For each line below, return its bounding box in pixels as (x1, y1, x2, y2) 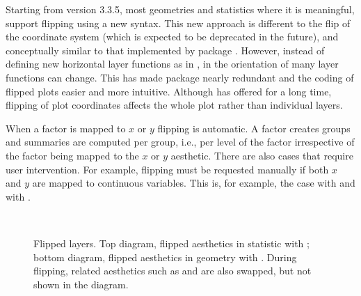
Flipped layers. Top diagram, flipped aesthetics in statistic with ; (33, 235, 310, 250)
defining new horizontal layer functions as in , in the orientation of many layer (6, 56, 339, 71)
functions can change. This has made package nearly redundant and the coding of (6, 70, 354, 84)
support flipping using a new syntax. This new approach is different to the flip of (6, 15, 351, 30)
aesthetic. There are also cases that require (170, 148, 353, 162)
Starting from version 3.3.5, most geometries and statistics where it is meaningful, (6, 2, 355, 16)
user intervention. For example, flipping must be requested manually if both (6, 162, 329, 176)
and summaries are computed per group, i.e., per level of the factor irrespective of (6, 134, 355, 149)
